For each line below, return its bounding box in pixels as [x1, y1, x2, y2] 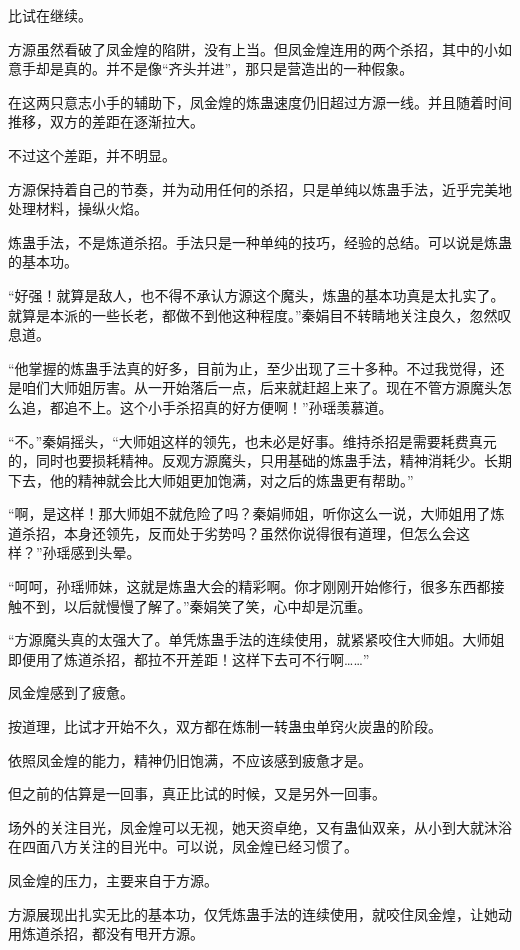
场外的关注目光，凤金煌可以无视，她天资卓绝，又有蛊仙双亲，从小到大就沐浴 [8, 816, 512, 837]
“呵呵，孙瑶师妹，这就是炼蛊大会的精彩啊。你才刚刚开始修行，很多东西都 [8, 576, 491, 597]
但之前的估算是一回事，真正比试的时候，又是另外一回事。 [8, 783, 386, 804]
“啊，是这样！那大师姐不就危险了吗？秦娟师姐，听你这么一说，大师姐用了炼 [8, 503, 505, 524]
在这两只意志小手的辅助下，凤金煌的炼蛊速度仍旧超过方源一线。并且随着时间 [8, 91, 512, 112]
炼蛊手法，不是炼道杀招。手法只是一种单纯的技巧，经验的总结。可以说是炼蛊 [8, 231, 512, 252]
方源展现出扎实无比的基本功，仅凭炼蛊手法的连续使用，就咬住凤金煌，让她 [8, 903, 498, 924]
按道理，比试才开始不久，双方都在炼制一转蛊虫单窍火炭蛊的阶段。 [8, 716, 442, 737]
